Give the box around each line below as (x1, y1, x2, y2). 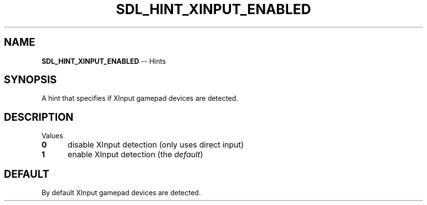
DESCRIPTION (4, 111, 74, 123)
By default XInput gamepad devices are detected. (41, 188, 201, 197)
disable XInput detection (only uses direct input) (67, 140, 244, 150)
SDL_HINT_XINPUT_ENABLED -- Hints (41, 56, 166, 65)
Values (41, 131, 63, 140)
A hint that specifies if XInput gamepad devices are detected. (41, 94, 238, 103)
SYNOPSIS (4, 74, 57, 86)
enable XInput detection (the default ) (67, 149, 203, 160)
